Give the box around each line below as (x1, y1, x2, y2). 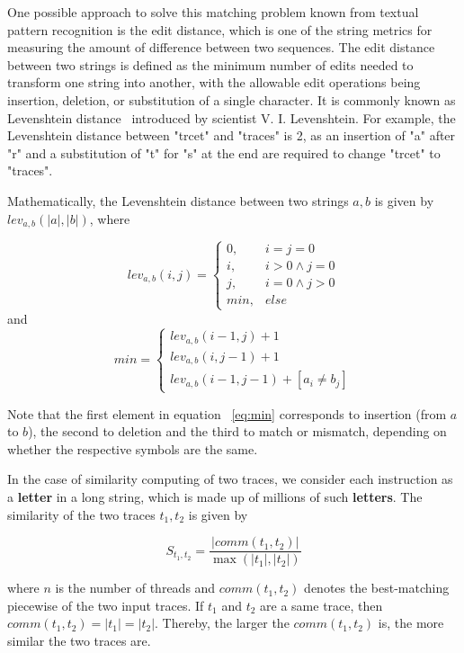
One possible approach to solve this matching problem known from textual (7, 3, 419, 21)
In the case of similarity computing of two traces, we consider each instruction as (7, 470, 453, 488)
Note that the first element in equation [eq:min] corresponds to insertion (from (7, 404, 447, 423)
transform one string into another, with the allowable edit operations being (7, 73, 421, 92)
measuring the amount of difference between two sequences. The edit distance (7, 38, 435, 57)
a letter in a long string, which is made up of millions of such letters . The (7, 488, 423, 506)
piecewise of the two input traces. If (7, 595, 204, 614)
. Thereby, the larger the (155, 613, 290, 632)
